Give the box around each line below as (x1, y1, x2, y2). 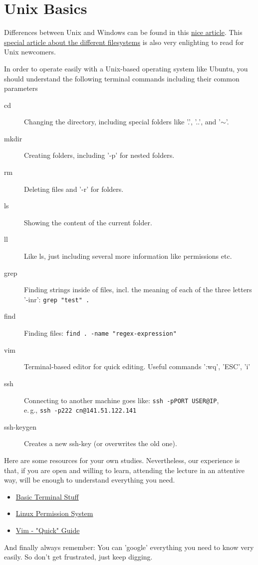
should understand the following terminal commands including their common (4, 73, 240, 83)
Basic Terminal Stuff (15, 491, 79, 502)
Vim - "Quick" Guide (15, 525, 80, 535)
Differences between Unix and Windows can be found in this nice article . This (4, 27, 243, 37)
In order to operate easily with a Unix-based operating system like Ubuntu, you (4, 63, 248, 73)
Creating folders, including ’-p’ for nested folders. (24, 150, 175, 160)
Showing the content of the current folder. (24, 217, 152, 227)
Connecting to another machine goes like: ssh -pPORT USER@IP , (24, 395, 219, 405)
